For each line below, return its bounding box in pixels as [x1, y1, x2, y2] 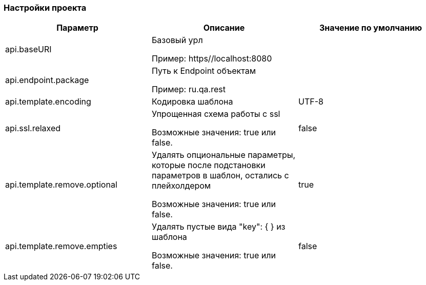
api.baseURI [5, 44, 52, 55]
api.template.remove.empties [5, 241, 117, 252]
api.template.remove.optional [5, 179, 117, 190]
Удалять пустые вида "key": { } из [151, 221, 286, 232]
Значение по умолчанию [319, 23, 422, 33]
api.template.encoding [5, 96, 91, 107]
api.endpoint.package [5, 75, 89, 86]
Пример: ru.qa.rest [151, 84, 226, 95]
